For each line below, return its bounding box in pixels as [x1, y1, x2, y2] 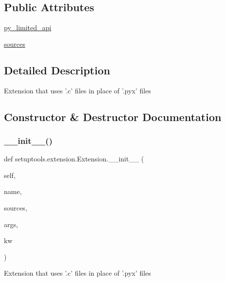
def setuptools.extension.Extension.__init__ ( [4, 154, 144, 164]
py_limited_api [4, 22, 52, 33]
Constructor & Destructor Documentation [4, 109, 222, 124]
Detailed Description [4, 62, 111, 77]
